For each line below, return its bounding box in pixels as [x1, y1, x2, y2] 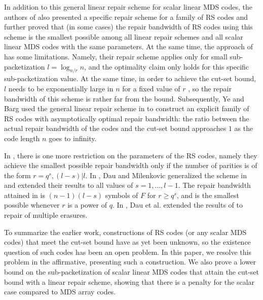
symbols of [105, 189, 138, 200]
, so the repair [188, 83, 232, 93]
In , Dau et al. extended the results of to [117, 199, 243, 210]
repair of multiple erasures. [4, 210, 88, 220]
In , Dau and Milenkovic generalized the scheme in [90, 170, 247, 180]
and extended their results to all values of [4, 180, 133, 190]
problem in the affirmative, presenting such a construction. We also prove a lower [4, 256, 256, 267]
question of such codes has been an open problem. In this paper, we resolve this [4, 246, 251, 257]
